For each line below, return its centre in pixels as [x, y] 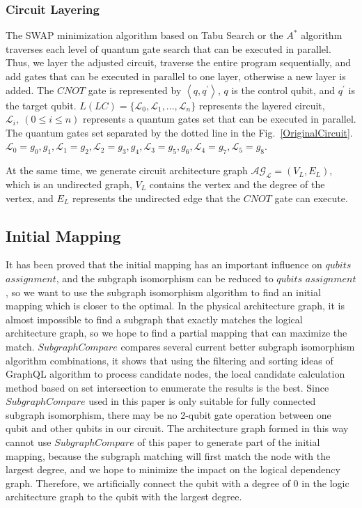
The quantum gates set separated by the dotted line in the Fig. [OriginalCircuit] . [179, 132]
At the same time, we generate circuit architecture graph [127, 170]
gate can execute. [311, 198]
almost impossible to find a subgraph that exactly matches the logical [154, 319]
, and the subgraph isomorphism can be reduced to [165, 278]
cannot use [29, 442]
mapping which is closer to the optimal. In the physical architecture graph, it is [175, 306]
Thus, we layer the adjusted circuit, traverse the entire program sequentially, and [179, 62]
